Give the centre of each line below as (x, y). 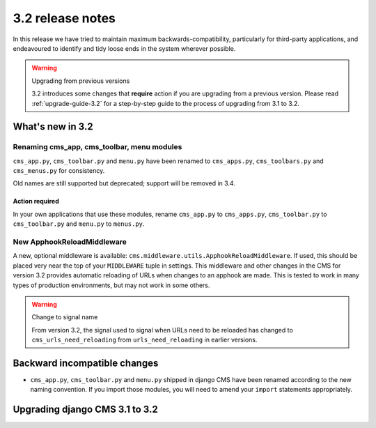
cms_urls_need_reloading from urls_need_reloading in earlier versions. (144, 340)
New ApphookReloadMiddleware (70, 242)
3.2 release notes (64, 18)
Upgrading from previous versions (81, 81)
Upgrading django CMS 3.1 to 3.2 (85, 410)
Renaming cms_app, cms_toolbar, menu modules (97, 147)
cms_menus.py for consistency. (59, 171)
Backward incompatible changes (86, 363)
